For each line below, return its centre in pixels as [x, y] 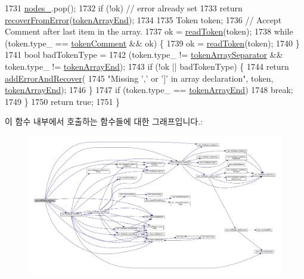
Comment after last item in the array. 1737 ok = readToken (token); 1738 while [149, 31]
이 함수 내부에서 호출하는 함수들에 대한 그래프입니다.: [104, 121]
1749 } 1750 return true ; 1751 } [63, 101]
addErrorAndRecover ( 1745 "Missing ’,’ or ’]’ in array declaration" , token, [139, 78]
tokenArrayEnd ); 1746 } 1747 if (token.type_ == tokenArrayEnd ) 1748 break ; [149, 90]
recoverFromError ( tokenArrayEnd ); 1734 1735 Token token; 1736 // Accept [143, 19]
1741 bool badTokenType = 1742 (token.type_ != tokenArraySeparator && [144, 55]
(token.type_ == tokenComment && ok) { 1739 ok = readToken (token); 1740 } [152, 43]
